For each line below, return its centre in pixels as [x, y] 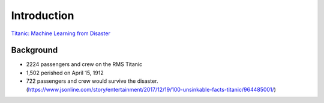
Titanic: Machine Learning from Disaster [61, 33]
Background [34, 50]
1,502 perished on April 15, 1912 [65, 73]
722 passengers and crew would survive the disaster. [92, 81]
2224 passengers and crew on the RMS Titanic [84, 64]
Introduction [43, 15]
